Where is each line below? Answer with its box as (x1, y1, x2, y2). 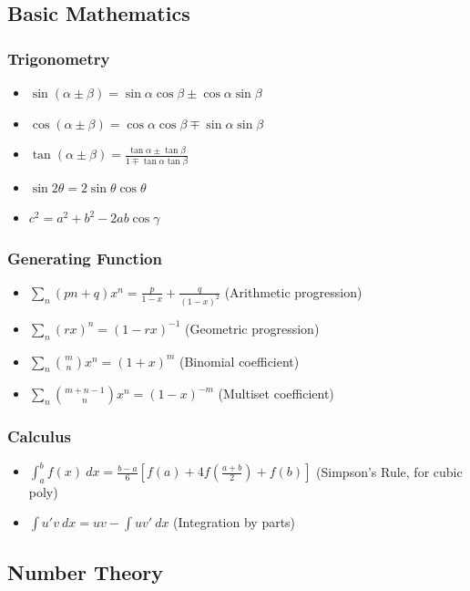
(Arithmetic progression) (224, 282, 363, 301)
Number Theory (7, 557, 163, 586)
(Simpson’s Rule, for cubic (316, 461, 463, 481)
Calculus (7, 425, 71, 448)
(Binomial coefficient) (179, 351, 300, 370)
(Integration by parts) (173, 513, 296, 532)
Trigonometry (7, 47, 110, 69)
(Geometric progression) (184, 318, 320, 337)
